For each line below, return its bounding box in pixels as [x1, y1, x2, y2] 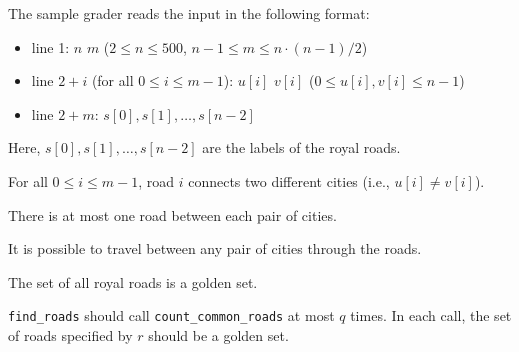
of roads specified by [8, 325, 133, 345]
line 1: [31, 36, 70, 57]
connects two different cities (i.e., [188, 170, 390, 191]
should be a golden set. [148, 325, 289, 345]
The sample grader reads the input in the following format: [8, 3, 370, 23]
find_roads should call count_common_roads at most [8, 305, 335, 326]
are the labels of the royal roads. [202, 137, 401, 158]
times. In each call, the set [350, 305, 512, 326]
